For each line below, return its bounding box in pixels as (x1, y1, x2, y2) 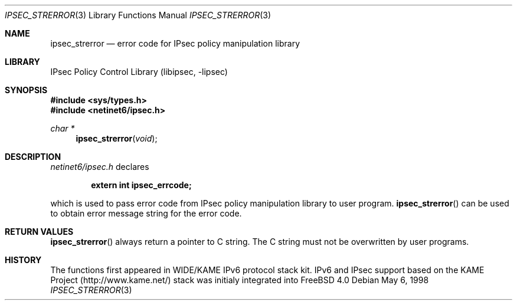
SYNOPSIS (5, 85, 48, 95)
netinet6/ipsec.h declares (50, 162, 149, 172)
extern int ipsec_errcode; (91, 180, 192, 190)
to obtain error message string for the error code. (50, 208, 242, 218)
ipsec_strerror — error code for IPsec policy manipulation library (50, 38, 300, 48)
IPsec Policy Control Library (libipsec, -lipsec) (50, 67, 228, 77)
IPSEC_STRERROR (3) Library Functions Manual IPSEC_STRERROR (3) (5, 10, 271, 20)
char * (50, 123, 75, 133)
